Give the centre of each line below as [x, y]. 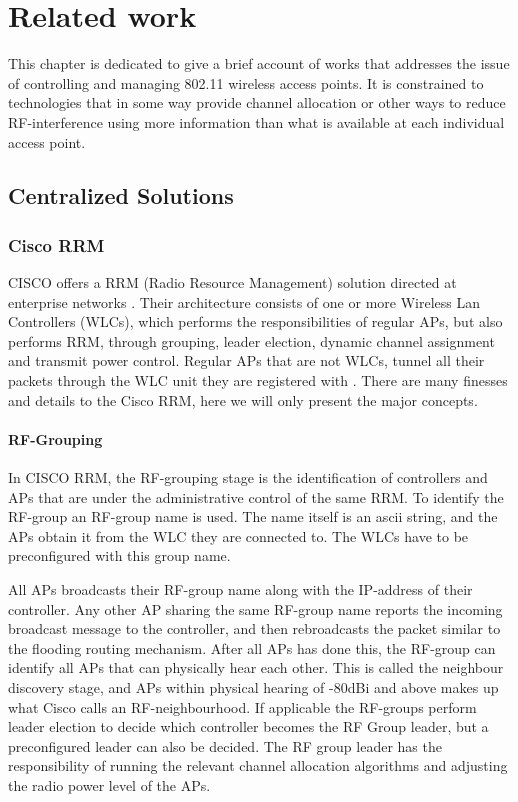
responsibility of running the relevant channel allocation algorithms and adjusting [258, 765]
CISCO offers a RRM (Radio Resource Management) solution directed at [232, 282]
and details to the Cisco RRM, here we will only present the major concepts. [243, 399]
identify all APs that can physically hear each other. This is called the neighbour [256, 667]
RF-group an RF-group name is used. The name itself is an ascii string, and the [253, 516]
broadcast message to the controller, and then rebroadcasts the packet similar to [254, 628]
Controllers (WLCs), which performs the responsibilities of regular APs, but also [255, 321]
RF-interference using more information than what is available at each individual [256, 121]
